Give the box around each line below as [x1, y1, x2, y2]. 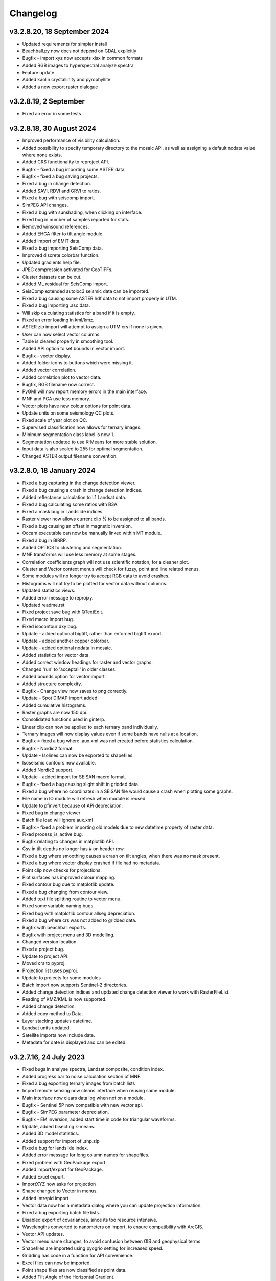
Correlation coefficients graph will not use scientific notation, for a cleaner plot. [22, 559, 189, 565]
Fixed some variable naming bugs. [22, 903, 95, 909]
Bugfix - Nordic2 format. [22, 745, 74, 751]
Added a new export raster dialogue [22, 84, 98, 90]
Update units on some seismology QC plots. [22, 410, 115, 416]
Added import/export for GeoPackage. [22, 1166, 103, 1173]
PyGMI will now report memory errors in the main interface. [22, 388, 148, 395]
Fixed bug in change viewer [22, 810, 81, 816]
